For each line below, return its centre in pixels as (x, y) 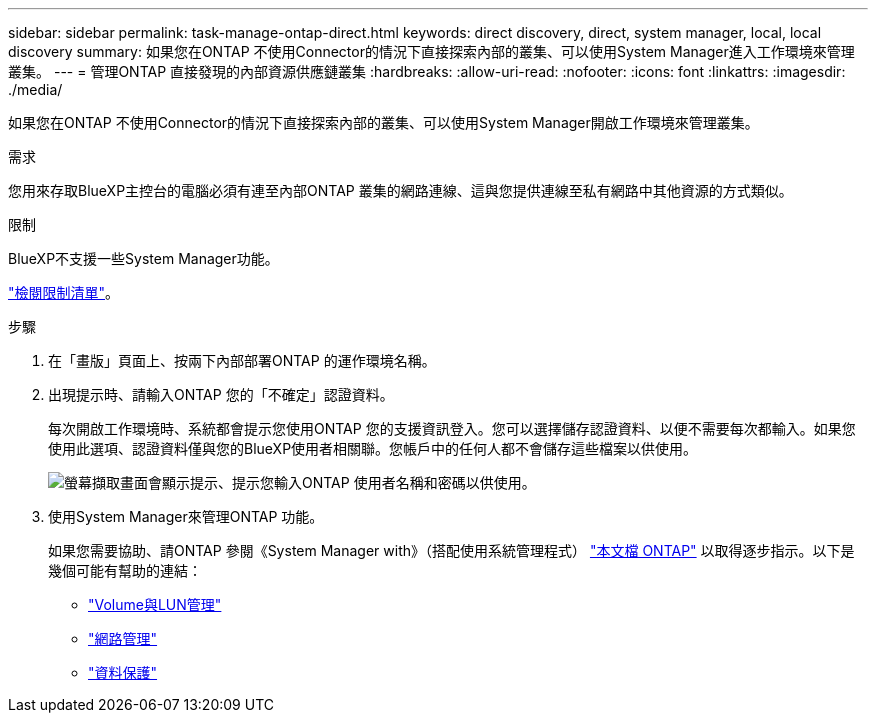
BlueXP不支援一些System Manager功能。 (143, 258)
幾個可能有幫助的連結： (125, 570)
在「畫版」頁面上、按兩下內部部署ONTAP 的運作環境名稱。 (242, 360)
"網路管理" (123, 638)
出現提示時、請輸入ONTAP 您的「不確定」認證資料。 (221, 394)
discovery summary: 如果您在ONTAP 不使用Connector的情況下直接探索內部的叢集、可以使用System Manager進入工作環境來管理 (431, 51)
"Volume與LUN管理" (155, 604)
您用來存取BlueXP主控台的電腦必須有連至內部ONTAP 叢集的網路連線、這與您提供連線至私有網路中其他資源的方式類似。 (400, 190)
